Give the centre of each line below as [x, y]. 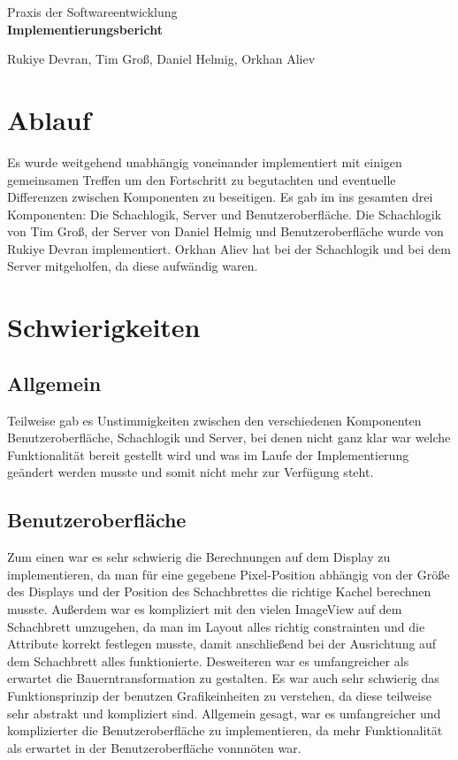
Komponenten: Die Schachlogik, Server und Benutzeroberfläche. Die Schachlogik [225, 214]
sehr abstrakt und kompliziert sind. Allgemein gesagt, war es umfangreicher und [224, 713]
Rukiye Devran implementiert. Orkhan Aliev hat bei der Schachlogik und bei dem [229, 248]
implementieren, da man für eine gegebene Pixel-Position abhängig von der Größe [229, 574]
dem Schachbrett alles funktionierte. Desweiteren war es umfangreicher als [208, 660]
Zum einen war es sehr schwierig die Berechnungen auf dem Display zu [199, 557]
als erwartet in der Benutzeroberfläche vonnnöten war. [154, 747]
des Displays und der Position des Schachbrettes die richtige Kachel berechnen [219, 591]
